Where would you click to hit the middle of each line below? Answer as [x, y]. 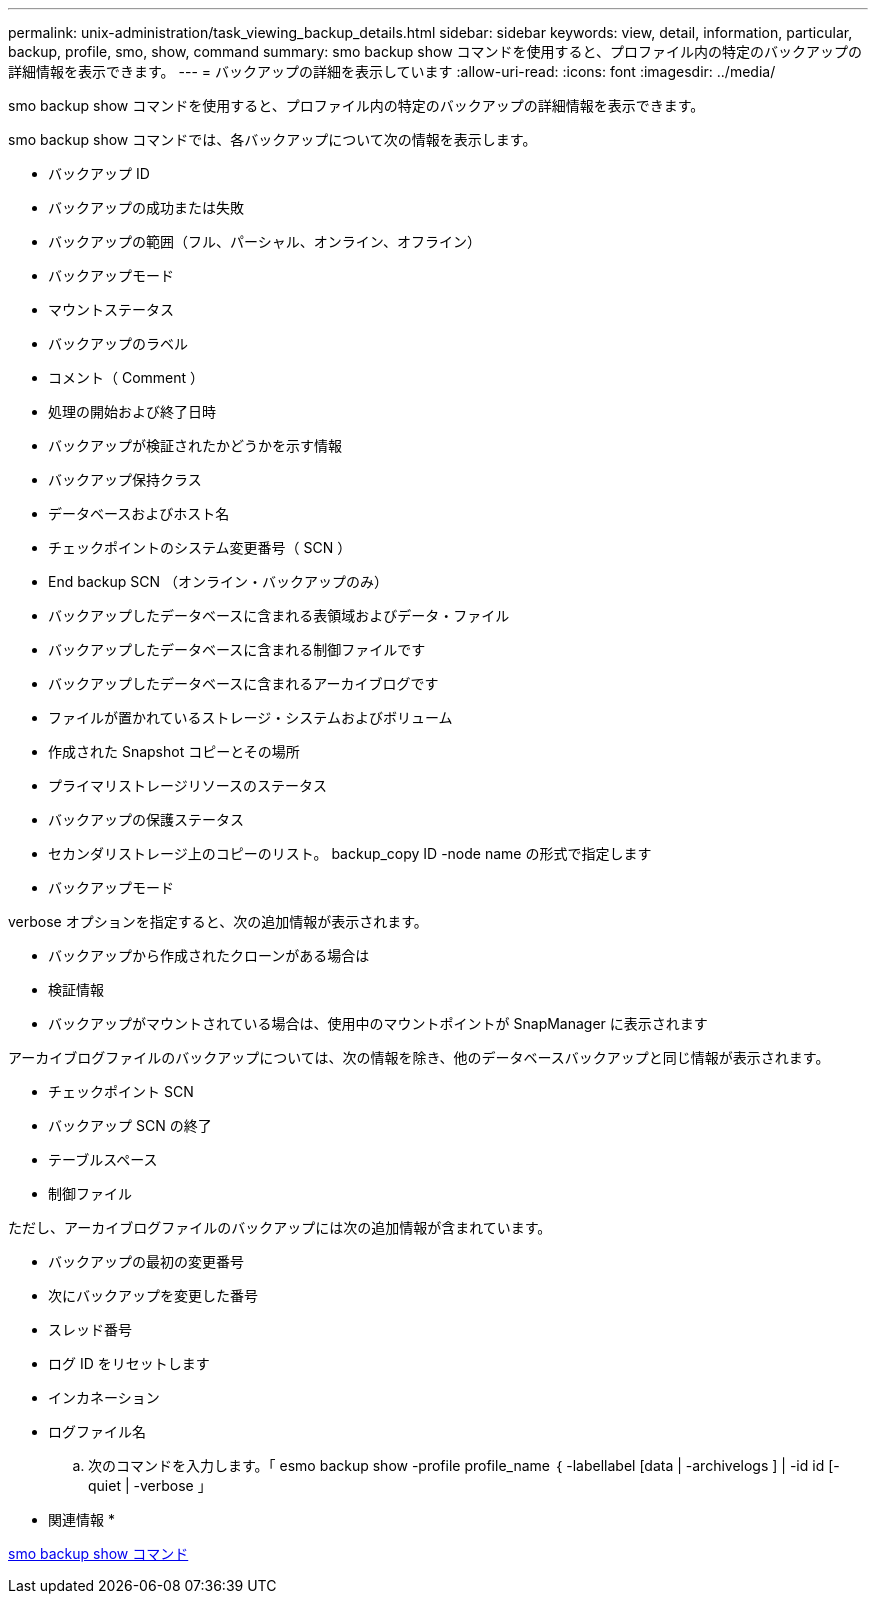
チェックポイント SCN [121, 1091]
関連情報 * [81, 1519]
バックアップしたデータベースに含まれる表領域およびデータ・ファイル [279, 615]
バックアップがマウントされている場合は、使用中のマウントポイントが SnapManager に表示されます [378, 1023]
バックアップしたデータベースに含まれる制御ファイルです [237, 649]
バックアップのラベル [118, 343]
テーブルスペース [103, 1159]
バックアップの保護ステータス [146, 819]
